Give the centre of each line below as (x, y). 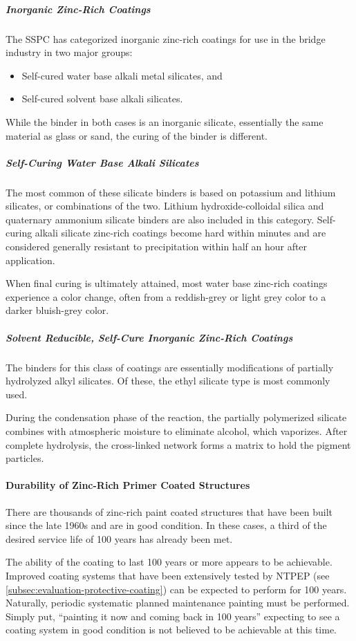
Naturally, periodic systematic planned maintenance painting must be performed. (178, 603)
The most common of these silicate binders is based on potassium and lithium (171, 192)
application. (30, 260)
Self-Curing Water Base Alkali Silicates (102, 162)
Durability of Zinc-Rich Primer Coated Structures (128, 485)
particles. (25, 458)
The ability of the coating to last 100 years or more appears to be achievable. (169, 562)
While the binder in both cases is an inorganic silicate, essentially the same (165, 121)
